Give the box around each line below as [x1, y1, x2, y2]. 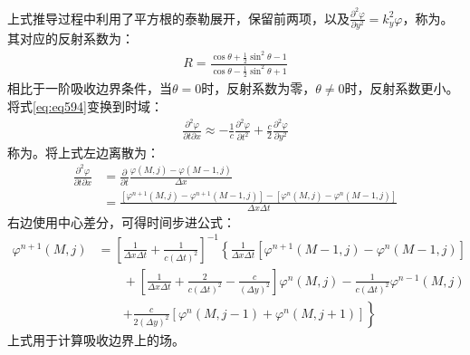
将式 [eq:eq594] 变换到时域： [7, 96, 163, 115]
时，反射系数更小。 [344, 79, 459, 98]
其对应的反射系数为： [7, 29, 134, 48]
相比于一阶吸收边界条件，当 [7, 79, 172, 98]
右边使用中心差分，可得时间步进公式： [7, 212, 235, 231]
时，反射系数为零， [201, 79, 316, 98]
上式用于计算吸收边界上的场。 [7, 330, 185, 349]
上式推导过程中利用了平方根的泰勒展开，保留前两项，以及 [7, 8, 350, 27]
